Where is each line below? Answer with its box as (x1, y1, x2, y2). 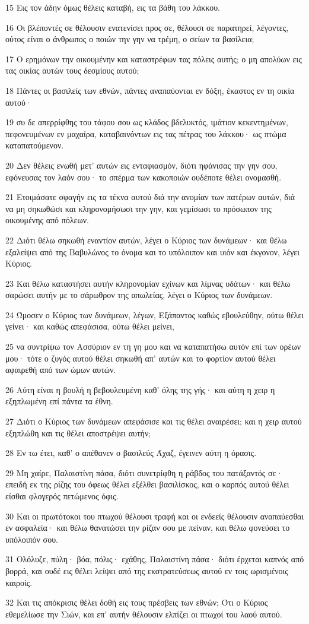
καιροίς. (5, 576, 33, 588)
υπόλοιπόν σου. (5, 533, 58, 545)
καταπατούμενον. (5, 139, 64, 151)
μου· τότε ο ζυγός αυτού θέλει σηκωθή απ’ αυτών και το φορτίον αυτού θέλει (5, 351, 276, 364)
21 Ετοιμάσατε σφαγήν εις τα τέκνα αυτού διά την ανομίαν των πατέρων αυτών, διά (5, 191, 295, 203)
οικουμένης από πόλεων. (5, 214, 89, 226)
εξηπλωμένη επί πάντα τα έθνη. (5, 395, 113, 407)
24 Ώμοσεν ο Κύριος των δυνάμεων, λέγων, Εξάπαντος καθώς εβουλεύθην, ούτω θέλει (5, 308, 304, 321)
